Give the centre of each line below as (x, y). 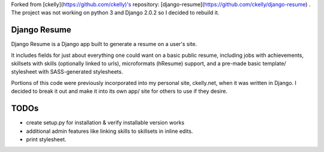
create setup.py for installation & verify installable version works (105, 123)
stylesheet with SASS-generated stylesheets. (67, 72)
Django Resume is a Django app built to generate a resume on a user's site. (104, 44)
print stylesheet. (46, 139)
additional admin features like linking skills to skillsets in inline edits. (109, 131)
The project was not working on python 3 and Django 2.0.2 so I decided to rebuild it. (115, 13)
